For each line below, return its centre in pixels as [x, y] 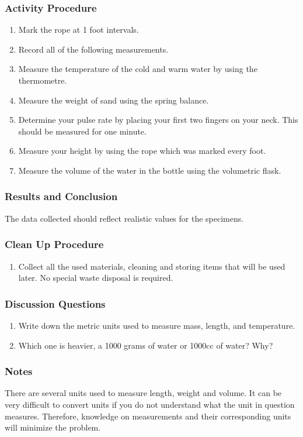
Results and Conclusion [61, 196]
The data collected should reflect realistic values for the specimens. [124, 218]
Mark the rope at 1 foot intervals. [79, 30]
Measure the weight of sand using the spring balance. [114, 100]
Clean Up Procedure [54, 244]
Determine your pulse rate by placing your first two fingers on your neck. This [158, 120]
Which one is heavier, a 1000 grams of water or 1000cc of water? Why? [146, 345]
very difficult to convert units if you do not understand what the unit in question [150, 404]
